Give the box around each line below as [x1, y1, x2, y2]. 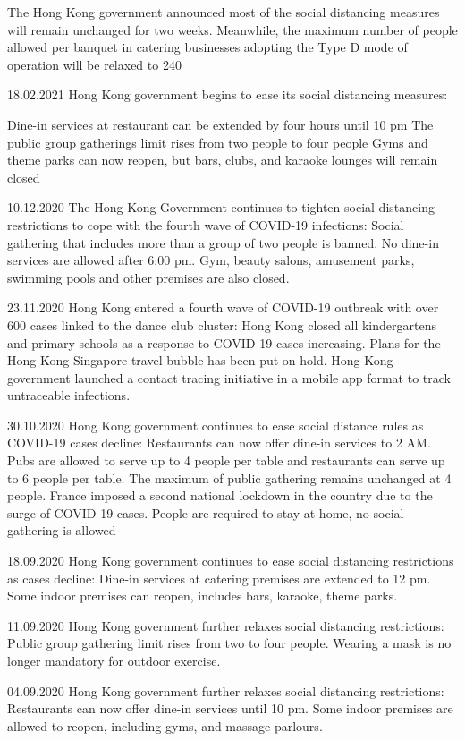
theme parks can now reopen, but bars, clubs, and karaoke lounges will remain [7, 150, 438, 169]
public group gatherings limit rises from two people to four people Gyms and [7, 132, 428, 151]
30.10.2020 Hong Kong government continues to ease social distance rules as [7, 415, 424, 434]
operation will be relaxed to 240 [7, 55, 182, 73]
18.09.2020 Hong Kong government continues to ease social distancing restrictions [7, 551, 454, 570]
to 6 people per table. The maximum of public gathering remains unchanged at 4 [7, 468, 452, 487]
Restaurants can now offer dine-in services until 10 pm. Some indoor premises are [7, 699, 453, 718]
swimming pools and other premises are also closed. [7, 268, 290, 286]
